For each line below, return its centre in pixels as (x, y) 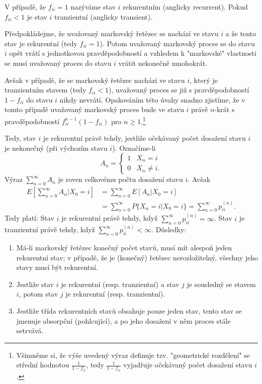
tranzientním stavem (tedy (46, 90)
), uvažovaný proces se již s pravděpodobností (179, 90)
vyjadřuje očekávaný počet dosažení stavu (188, 365)
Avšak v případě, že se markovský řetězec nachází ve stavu (95, 80)
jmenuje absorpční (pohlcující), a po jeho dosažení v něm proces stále (123, 320)
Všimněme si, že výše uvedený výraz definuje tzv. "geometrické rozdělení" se (133, 355)
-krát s (225, 109)
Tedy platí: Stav (29, 218)
